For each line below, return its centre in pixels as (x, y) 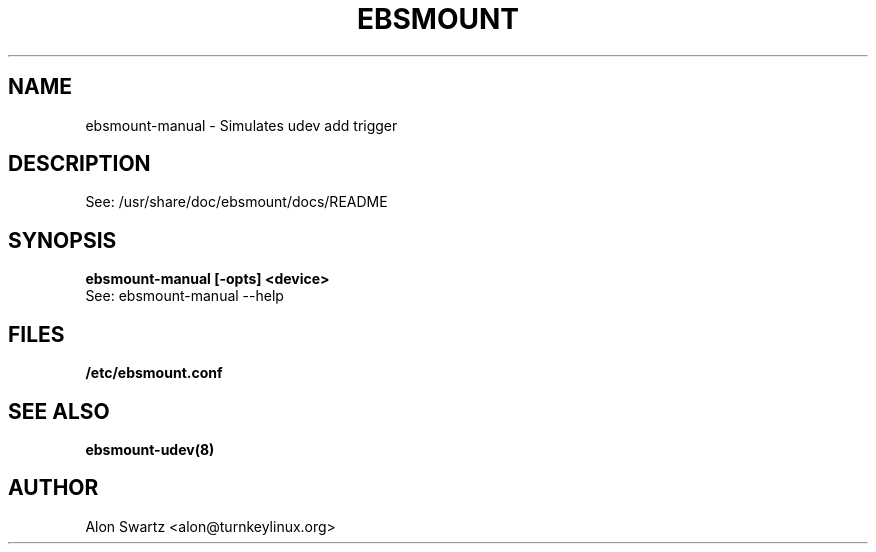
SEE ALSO (59, 411)
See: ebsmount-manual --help (184, 296)
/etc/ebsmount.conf (154, 373)
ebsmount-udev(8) (150, 449)
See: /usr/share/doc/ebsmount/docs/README (236, 202)
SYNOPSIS (62, 240)
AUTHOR (53, 488)
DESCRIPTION (79, 164)
